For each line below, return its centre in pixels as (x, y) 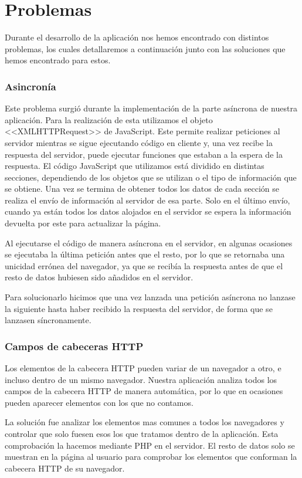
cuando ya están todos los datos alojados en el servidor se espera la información (148, 211)
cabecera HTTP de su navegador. (65, 468)
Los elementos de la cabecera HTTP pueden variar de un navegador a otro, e (143, 368)
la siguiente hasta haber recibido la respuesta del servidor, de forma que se (139, 308)
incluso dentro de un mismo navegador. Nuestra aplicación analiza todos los (141, 379)
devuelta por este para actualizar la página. (83, 223)
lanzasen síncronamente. (48, 320)
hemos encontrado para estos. (58, 60)
